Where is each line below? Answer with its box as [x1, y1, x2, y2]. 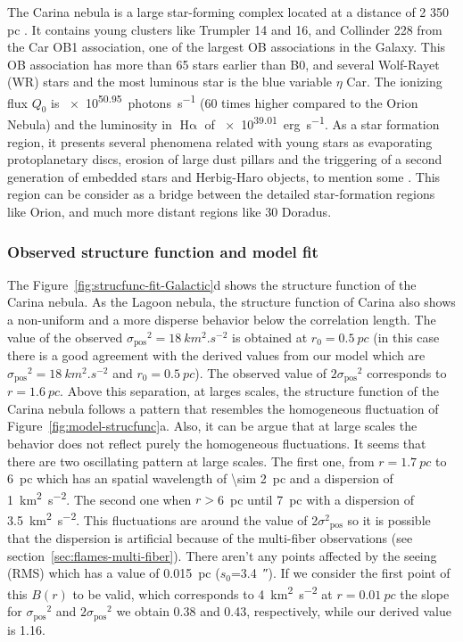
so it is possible [347, 510, 431, 529]
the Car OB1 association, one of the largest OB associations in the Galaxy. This [7, 37, 446, 56]
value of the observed [7, 327, 123, 346]
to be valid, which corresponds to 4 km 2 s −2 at [72, 581, 333, 603]
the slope [400, 584, 450, 603]
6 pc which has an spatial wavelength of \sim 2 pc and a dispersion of [7, 469, 393, 488]
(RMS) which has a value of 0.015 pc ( [7, 564, 220, 582]
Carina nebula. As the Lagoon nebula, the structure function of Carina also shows [7, 292, 456, 311]
